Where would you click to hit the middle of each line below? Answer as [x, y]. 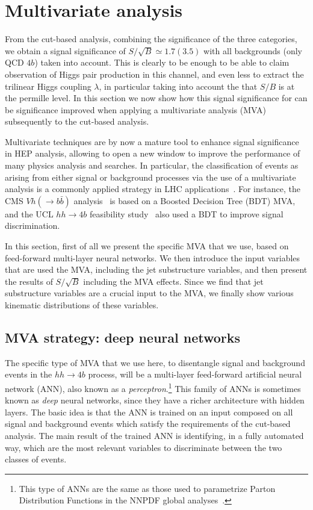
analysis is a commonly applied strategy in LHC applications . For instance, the [153, 189]
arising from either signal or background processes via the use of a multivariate [150, 177]
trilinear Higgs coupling [48, 86]
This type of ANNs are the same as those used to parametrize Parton [147, 488]
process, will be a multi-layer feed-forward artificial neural [195, 374]
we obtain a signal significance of [65, 50]
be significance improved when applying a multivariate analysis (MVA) [135, 109]
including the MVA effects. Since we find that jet [173, 281]
